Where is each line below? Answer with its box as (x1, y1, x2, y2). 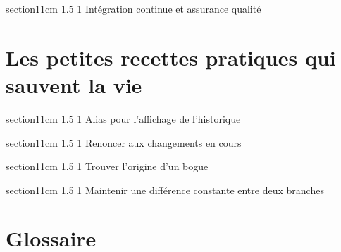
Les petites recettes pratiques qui (6, 42, 336, 71)
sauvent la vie (6, 70, 142, 99)
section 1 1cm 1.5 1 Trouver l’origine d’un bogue (6, 159, 209, 174)
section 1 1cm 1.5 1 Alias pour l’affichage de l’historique (6, 111, 241, 126)
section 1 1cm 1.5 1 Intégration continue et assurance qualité (6, 1, 261, 16)
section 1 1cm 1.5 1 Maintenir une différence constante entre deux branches (6, 182, 324, 197)
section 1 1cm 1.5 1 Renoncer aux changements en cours (6, 135, 242, 150)
